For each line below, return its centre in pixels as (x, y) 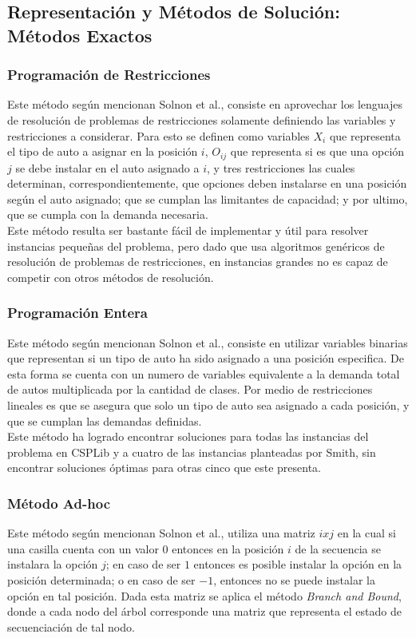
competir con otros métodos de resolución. (111, 277)
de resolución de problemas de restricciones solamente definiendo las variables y (202, 119)
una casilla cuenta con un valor (83, 548)
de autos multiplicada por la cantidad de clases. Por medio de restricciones (190, 389)
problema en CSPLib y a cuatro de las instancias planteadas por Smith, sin (192, 452)
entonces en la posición (228, 548)
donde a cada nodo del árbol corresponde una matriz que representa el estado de (204, 611)
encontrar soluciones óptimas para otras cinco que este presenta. (164, 468)
